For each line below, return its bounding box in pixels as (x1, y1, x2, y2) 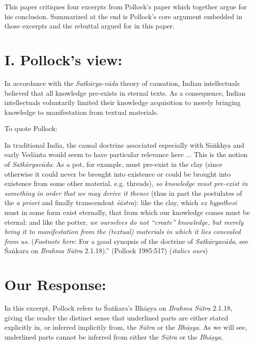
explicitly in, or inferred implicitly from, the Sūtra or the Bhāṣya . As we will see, (4, 322, 247, 332)
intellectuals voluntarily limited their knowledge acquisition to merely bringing (4, 97, 241, 107)
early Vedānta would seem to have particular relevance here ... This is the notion (4, 149, 248, 159)
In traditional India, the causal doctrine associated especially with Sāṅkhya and (4, 139, 245, 150)
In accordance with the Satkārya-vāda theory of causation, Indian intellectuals (4, 78, 240, 88)
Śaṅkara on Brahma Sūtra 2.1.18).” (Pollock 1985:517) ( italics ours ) (4, 245, 208, 256)
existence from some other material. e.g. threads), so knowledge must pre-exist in (4, 178, 248, 188)
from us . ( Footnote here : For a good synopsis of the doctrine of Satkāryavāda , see (4, 236, 249, 246)
